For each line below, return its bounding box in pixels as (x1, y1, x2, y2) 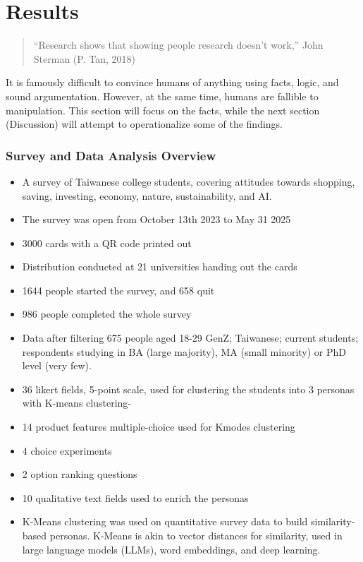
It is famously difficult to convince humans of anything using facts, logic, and (6, 75, 339, 90)
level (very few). (22, 358, 92, 373)
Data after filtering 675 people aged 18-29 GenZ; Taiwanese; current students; (22, 330, 359, 345)
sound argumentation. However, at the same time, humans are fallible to (6, 88, 319, 103)
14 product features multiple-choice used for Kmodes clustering (22, 419, 295, 434)
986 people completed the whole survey (22, 306, 192, 321)
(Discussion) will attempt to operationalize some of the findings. (6, 116, 283, 131)
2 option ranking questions (22, 467, 137, 482)
